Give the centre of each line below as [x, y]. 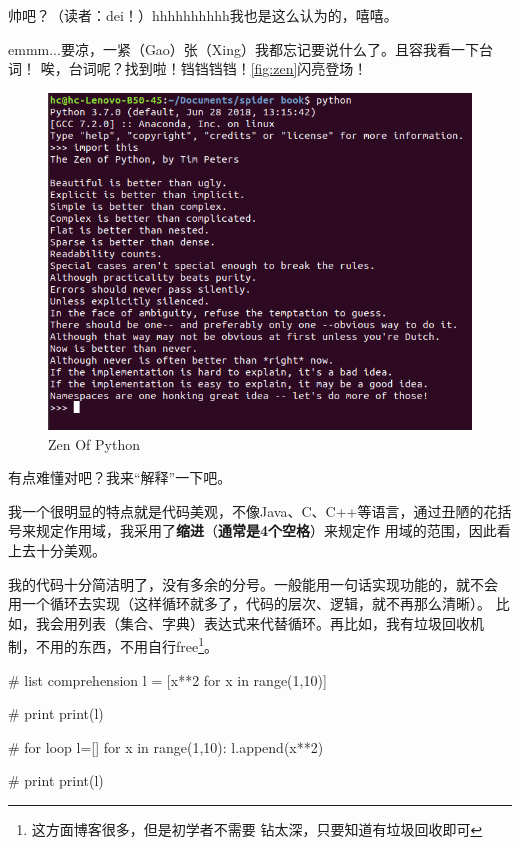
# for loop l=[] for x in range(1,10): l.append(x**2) [166, 746]
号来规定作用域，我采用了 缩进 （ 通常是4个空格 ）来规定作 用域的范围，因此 [252, 530]
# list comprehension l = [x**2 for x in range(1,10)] [167, 679]
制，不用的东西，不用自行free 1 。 [113, 644]
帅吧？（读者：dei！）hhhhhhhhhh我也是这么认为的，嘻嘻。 [203, 15]
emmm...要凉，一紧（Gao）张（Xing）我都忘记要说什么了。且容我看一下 [244, 48]
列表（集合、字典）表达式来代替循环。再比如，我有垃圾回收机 [280, 622]
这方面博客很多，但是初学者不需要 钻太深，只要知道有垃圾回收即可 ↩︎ [257, 828]
